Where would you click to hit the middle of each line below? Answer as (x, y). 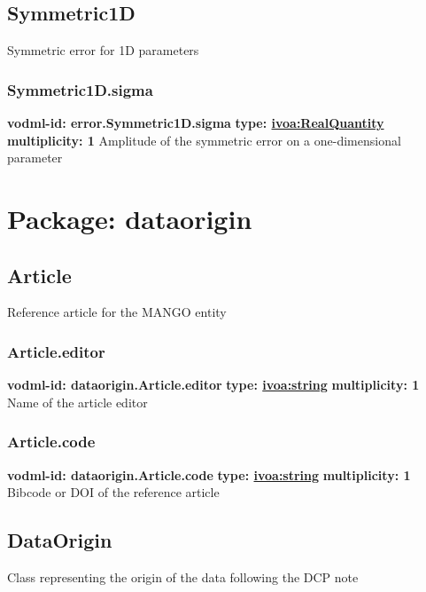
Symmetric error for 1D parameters (103, 50)
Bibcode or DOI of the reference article (113, 492)
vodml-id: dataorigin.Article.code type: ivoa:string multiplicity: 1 (209, 474)
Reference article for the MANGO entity (117, 312)
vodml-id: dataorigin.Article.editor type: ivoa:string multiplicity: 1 (213, 385)
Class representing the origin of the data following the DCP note (183, 576)
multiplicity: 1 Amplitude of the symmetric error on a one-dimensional (204, 140)
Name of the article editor (77, 402)
